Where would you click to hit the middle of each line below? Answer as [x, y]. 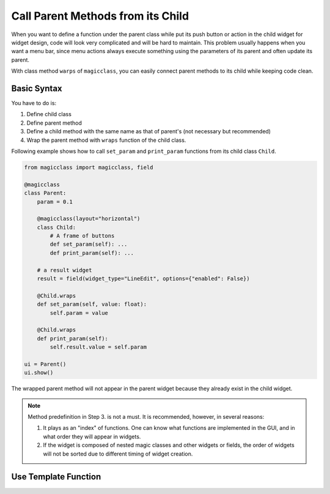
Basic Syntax [37, 88]
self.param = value [79, 313]
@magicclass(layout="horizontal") [89, 219]
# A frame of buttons [82, 236]
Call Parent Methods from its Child [100, 16]
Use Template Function [56, 477]
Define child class [49, 114]
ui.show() [39, 373]
